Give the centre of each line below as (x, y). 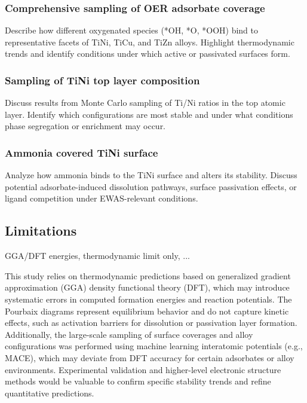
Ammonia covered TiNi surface (82, 152)
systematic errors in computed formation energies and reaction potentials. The (148, 299)
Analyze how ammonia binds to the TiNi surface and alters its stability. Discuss (151, 175)
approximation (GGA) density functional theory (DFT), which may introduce (147, 287)
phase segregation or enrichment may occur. (85, 126)
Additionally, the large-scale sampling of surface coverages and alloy (129, 334)
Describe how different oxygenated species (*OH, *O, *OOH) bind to (131, 30)
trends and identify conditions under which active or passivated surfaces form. (148, 54)
